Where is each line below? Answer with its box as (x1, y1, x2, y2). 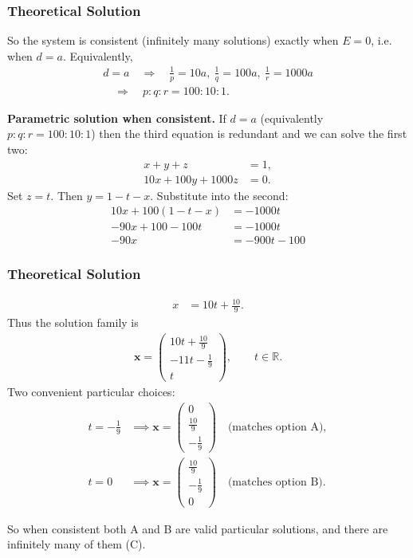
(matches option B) (227, 476, 323, 488)
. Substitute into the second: (150, 187, 289, 203)
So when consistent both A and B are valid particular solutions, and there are (7, 520, 388, 536)
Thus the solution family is (7, 313, 139, 330)
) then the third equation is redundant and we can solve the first (91, 125, 407, 142)
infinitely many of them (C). (7, 536, 146, 552)
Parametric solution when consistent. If (7, 109, 226, 126)
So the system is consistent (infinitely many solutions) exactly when (7, 32, 339, 49)
